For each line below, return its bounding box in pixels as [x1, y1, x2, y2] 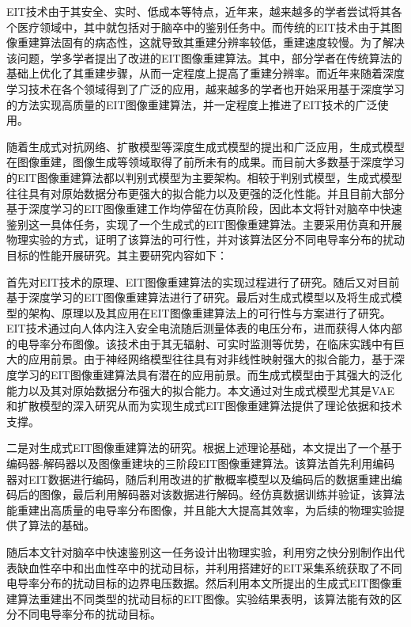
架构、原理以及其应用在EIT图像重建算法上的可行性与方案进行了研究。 [28, 304, 391, 321]
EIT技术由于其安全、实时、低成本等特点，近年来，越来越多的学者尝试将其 [6, 3, 391, 19]
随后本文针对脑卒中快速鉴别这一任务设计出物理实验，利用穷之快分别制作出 [6, 544, 394, 560]
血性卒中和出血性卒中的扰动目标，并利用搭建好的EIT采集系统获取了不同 [28, 559, 402, 576]
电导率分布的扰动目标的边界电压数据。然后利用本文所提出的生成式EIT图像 [6, 575, 391, 591]
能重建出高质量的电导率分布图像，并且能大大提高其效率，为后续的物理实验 [6, 501, 394, 518]
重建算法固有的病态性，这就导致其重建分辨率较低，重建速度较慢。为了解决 [17, 34, 405, 51]
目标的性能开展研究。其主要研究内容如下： [6, 246, 228, 263]
